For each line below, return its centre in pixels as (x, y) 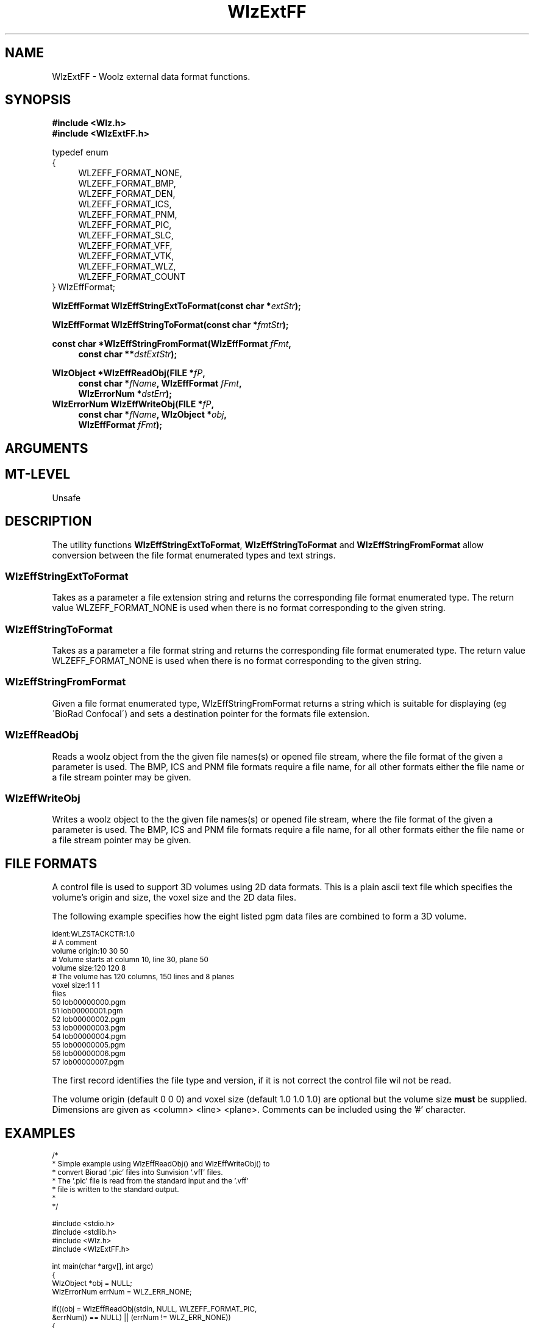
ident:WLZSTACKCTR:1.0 (94, 934)
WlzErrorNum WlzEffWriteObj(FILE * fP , (133, 404)
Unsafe (66, 498)
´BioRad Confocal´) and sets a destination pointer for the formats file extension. (211, 713)
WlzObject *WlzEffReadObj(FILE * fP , (129, 373)
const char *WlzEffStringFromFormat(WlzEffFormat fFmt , (172, 344)
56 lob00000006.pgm (89, 1054)
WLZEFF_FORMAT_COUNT (132, 277)
